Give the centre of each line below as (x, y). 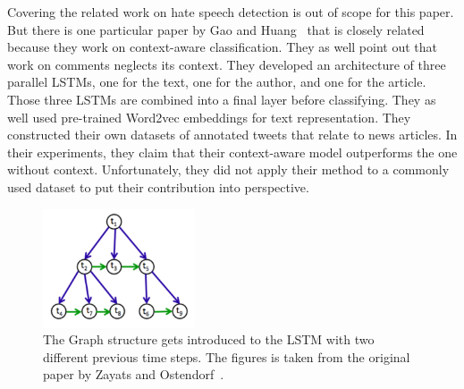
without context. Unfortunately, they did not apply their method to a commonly (228, 169)
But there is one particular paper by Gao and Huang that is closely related (216, 29)
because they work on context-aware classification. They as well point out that (223, 47)
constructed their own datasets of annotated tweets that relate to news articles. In (232, 135)
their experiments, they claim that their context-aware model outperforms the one (232, 152)
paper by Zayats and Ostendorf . (134, 374)
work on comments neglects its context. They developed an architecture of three (227, 64)
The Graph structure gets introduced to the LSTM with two (209, 339)
